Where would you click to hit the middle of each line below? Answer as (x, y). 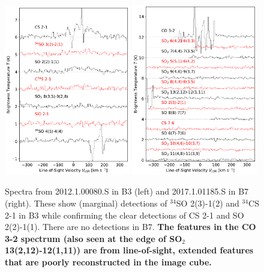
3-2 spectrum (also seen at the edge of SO (94, 238)
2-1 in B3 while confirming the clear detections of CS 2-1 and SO (124, 215)
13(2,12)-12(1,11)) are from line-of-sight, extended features (129, 250)
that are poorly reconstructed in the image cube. (108, 262)
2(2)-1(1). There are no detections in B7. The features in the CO (130, 227)
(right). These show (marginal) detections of (86, 203)
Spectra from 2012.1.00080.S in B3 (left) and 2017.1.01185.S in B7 (127, 191)
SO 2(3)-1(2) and (208, 203)
